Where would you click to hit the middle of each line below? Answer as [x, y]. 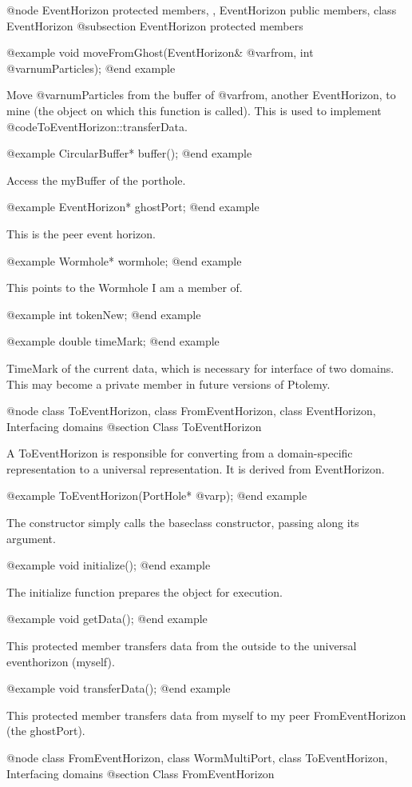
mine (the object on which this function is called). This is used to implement [194, 110]
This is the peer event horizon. [81, 233]
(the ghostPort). [46, 731]
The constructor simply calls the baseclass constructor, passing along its [183, 523]
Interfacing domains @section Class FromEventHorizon [141, 773]
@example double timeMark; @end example [113, 341]
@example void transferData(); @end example [119, 688]
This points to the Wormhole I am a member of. [125, 288]
